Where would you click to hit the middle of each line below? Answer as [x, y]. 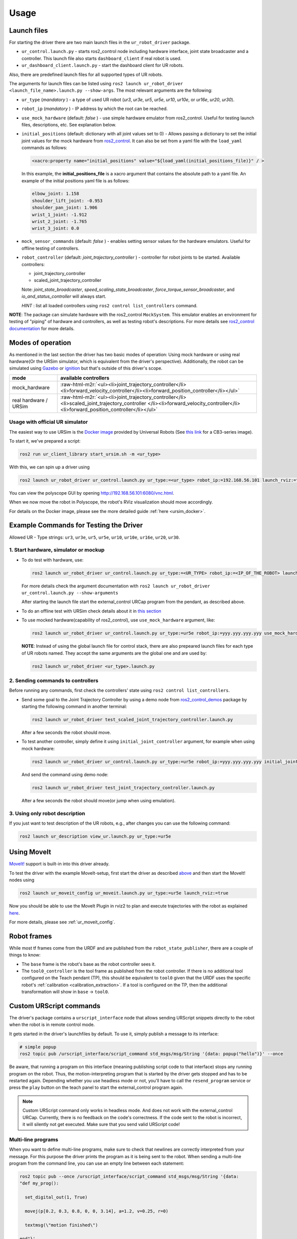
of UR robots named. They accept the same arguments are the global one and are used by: [114, 653]
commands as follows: [45, 148]
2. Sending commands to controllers [54, 680]
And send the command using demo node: [65, 774]
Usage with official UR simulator [49, 422]
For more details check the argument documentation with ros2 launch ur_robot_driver [116, 586]
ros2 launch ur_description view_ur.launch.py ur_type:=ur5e [95, 836]
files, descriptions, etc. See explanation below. [69, 124]
